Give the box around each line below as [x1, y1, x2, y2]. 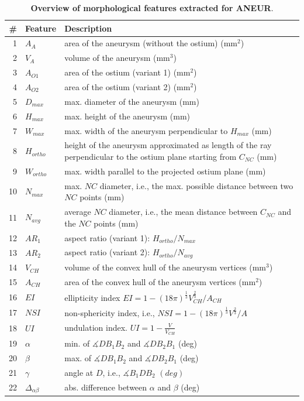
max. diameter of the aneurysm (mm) [64, 95, 199, 107]
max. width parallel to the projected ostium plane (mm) [64, 164, 266, 177]
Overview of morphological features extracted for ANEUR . [30, 2, 274, 13]
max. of [64, 352, 92, 364]
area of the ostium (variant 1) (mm [64, 66, 191, 78]
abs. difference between [64, 381, 147, 393]
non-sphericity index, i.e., [64, 306, 155, 318]
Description [64, 22, 112, 34]
